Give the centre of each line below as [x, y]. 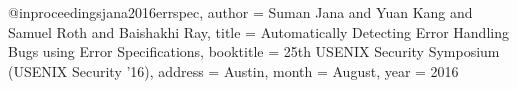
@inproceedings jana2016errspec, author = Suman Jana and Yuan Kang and [240, 12]
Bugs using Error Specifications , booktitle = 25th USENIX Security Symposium [254, 51]
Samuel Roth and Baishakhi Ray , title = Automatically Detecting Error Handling [258, 31]
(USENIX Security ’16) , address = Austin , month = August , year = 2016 [233, 70]
